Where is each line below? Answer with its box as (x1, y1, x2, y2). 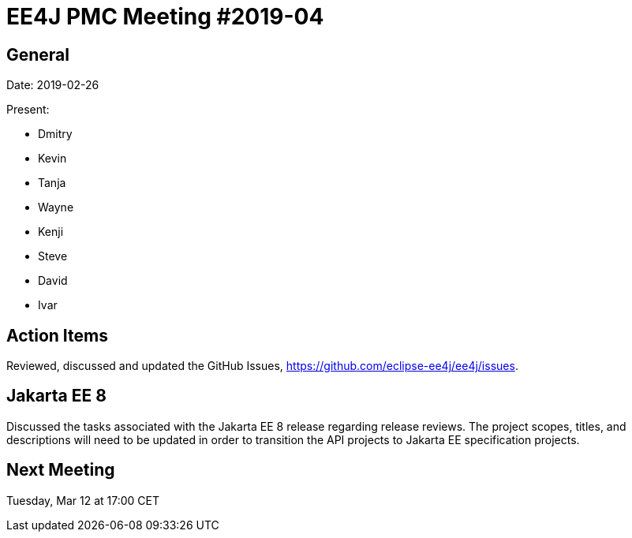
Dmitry (38, 127, 73, 141)
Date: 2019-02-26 (6, 78, 99, 92)
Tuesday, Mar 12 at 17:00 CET (6, 493, 160, 507)
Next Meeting (6, 460, 115, 480)
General (6, 44, 70, 65)
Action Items (6, 325, 108, 346)
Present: (6, 103, 50, 117)
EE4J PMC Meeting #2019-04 (6, 3, 324, 30)
